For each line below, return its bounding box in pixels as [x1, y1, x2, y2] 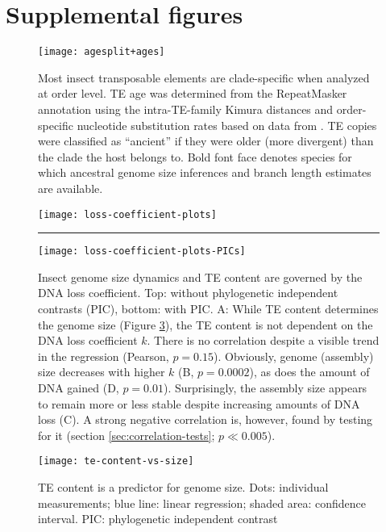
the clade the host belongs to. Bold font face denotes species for [38, 148, 352, 165]
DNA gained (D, [38, 379, 119, 396]
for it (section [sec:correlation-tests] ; [38, 426, 215, 443]
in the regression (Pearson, [38, 347, 169, 364]
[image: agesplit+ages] [38, 46, 165, 58]
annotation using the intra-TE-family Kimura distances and [38, 100, 334, 117]
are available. [38, 179, 103, 196]
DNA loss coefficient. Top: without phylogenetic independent [38, 284, 338, 301]
